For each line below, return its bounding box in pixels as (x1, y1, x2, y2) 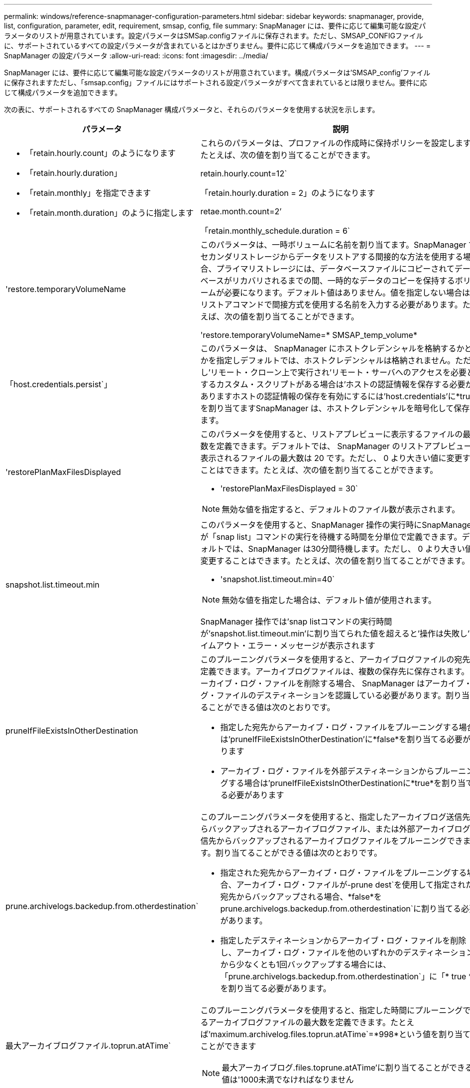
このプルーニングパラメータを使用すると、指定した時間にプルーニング (200, 1005, 463, 1015)
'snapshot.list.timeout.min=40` (220, 574, 335, 584)
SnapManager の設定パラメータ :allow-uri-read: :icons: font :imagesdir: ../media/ (4, 51, 268, 60)
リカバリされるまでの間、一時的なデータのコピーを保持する (232, 276, 455, 286)
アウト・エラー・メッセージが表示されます (216, 640, 375, 650)
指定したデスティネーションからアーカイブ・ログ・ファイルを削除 (220, 935, 467, 945)
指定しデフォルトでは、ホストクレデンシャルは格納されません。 (216, 355, 455, 365)
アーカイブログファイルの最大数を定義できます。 (208, 1017, 390, 1027)
